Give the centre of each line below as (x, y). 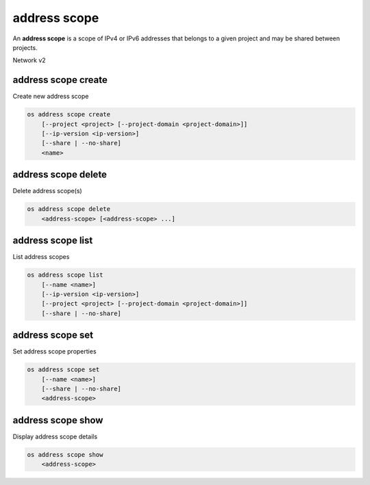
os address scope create (69, 114)
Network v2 (29, 60)
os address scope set (63, 370)
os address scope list (65, 275)
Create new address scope (51, 97)
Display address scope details (55, 436)
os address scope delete (69, 209)
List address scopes (41, 257)
